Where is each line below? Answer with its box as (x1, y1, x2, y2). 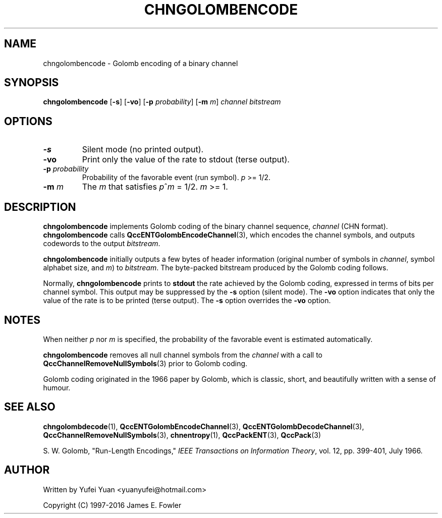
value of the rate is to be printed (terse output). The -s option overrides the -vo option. (43, 296, 331, 305)
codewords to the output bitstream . (43, 239, 160, 248)
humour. (43, 383, 71, 392)
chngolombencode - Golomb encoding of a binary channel (43, 59, 238, 68)
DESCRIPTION (4, 200, 76, 213)
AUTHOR (4, 464, 50, 477)
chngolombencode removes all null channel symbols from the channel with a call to (43, 350, 322, 359)
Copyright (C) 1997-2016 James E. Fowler (43, 500, 182, 509)
